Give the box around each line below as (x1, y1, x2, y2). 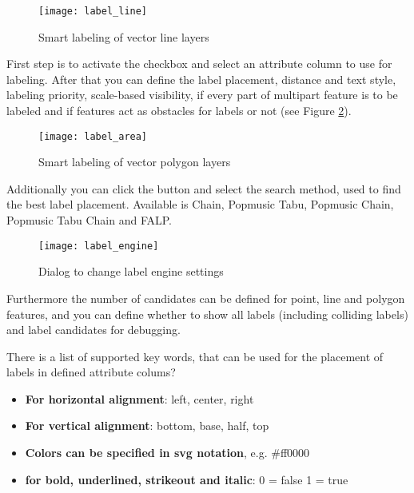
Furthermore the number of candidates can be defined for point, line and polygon (6, 289, 405, 306)
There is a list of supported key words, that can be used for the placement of (6, 348, 384, 364)
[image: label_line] (38, 6, 148, 17)
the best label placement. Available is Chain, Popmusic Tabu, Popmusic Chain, (6, 196, 394, 213)
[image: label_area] (38, 130, 148, 142)
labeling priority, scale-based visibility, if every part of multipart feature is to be (6, 86, 398, 103)
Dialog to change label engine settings (38, 263, 224, 280)
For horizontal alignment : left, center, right (25, 390, 254, 407)
